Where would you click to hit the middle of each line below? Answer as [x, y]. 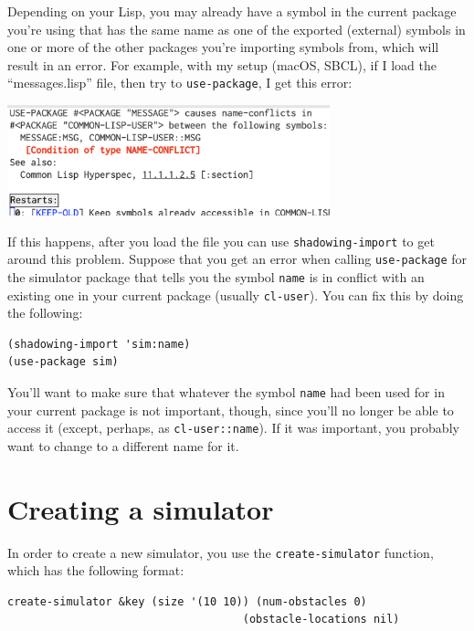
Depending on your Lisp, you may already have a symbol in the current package [232, 11]
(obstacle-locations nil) [321, 620]
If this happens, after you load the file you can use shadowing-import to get [221, 241]
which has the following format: [96, 570]
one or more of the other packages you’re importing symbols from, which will [223, 47]
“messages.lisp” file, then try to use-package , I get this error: [180, 83]
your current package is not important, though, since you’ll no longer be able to [231, 410]
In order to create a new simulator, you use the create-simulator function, [221, 552]
